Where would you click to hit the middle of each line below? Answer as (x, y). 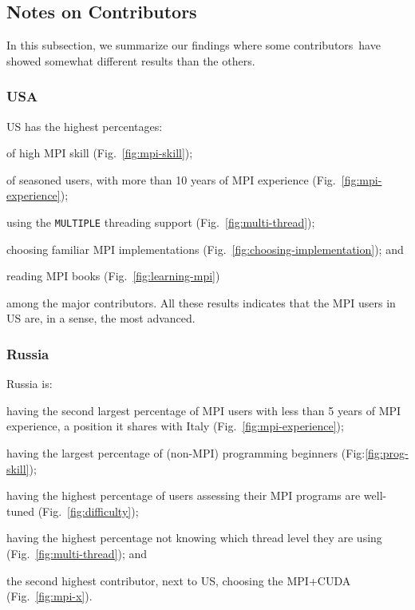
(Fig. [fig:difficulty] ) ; (88, 511)
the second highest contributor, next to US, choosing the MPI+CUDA (179, 580)
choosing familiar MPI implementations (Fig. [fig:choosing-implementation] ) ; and (205, 249)
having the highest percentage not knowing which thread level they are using (194, 538)
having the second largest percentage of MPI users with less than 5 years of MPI (204, 410)
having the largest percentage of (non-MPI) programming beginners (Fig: (186, 453)
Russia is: (30, 384)
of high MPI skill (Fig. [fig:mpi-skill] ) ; (100, 153)
